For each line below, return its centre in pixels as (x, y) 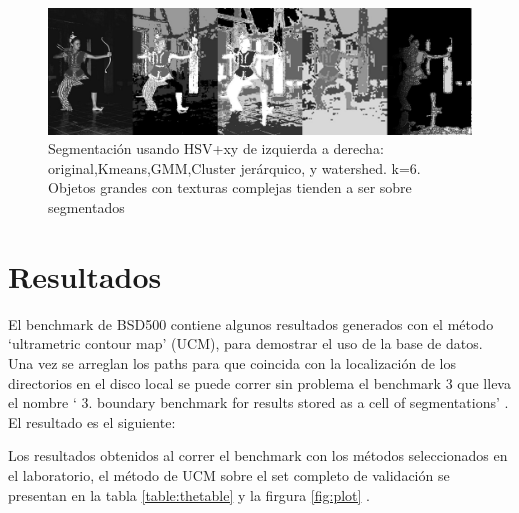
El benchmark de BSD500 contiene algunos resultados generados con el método (251, 323)
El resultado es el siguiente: (92, 421)
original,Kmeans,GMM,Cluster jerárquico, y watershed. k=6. (234, 167)
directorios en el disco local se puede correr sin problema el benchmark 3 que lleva (259, 382)
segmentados (86, 207)
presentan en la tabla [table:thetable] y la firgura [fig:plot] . (189, 494)
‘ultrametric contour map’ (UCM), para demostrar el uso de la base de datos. (245, 343)
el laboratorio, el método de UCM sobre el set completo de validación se (229, 474)
